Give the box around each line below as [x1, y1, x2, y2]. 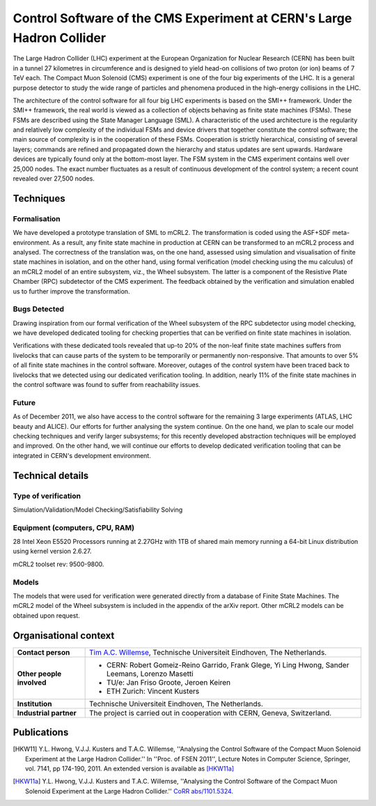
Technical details [13, 469, 89, 481]
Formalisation [13, 213, 61, 223]
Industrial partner [17, 708, 77, 717]
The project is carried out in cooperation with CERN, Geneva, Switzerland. [89, 708, 332, 717]
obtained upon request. [13, 611, 80, 620]
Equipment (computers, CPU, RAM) [13, 523, 135, 533]
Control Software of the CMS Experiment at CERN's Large [13, 10, 352, 26]
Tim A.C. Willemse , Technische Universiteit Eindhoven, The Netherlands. [89, 647, 327, 657]
